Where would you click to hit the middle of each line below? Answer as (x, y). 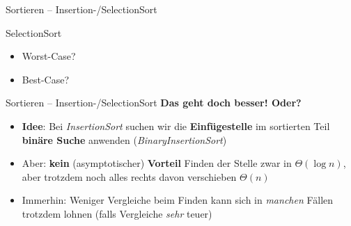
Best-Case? (45, 79)
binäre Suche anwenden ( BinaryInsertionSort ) (124, 139)
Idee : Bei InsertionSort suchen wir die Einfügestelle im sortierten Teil (176, 126)
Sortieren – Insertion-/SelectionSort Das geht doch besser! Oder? (154, 103)
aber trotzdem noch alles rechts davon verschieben (129, 176)
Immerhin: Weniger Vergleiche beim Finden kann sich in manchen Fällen (178, 200)
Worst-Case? (49, 56)
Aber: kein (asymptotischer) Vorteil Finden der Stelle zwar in (157, 163)
